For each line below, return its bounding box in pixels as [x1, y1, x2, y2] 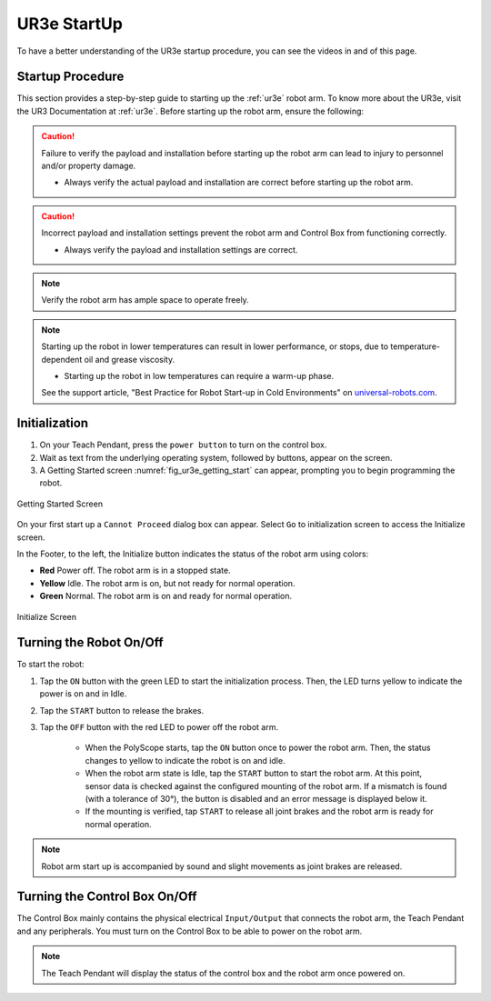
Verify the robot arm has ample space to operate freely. [41, 295, 249, 305]
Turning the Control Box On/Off [16, 889, 197, 905]
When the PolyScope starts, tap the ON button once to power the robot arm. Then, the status [85, 742, 431, 754]
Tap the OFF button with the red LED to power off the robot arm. [39, 721, 279, 732]
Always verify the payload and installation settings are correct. [64, 244, 298, 255]
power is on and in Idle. [39, 688, 127, 699]
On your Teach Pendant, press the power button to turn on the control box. [39, 439, 327, 450]
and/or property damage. [41, 160, 136, 172]
